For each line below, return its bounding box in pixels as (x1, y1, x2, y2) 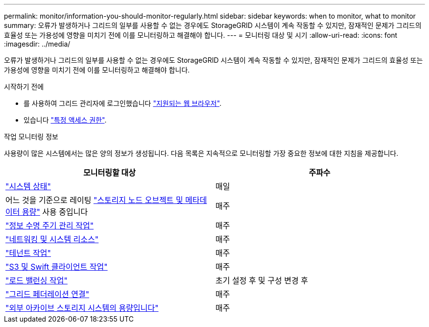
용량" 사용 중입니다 (22, 207, 88, 217)
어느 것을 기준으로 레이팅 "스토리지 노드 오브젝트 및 (5, 195, 183, 205)
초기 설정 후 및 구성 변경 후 (215, 276, 308, 285)
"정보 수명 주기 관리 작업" (5, 221, 94, 230)
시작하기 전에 (4, 82, 44, 91)
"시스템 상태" (5, 181, 51, 191)
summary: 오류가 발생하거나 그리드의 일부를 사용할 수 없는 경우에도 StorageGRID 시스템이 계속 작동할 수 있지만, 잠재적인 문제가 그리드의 (4, 21, 422, 29)
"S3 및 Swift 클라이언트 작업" (5, 262, 108, 272)
